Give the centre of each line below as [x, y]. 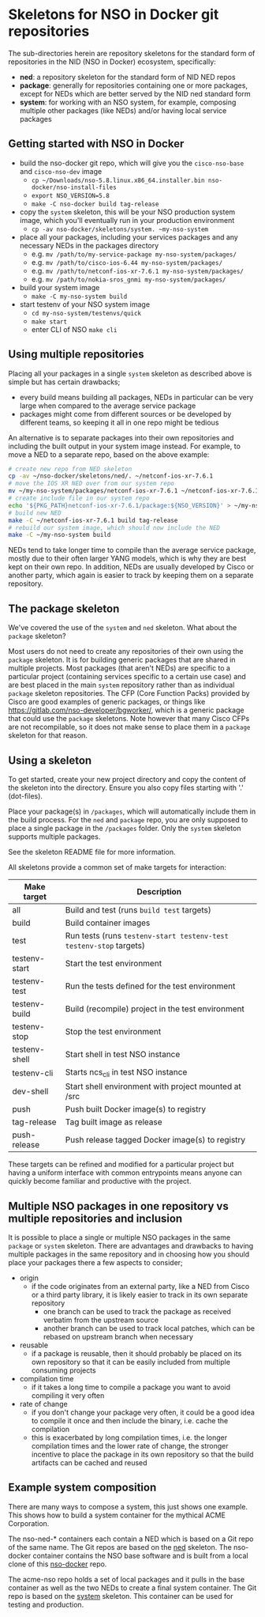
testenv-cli [33, 1073]
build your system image [60, 287]
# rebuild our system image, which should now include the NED [114, 527]
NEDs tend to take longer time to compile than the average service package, [132, 550]
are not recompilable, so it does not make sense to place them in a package [129, 727]
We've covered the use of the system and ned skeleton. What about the [123, 628]
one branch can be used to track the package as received [137, 1311]
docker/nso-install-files [74, 187]
